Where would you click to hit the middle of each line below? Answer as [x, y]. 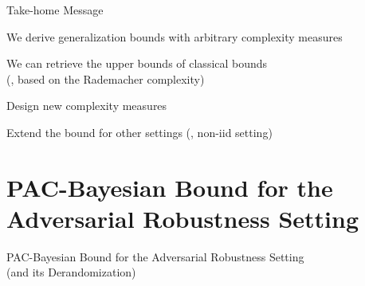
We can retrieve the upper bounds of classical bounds [137, 63]
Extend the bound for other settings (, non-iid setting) [139, 132]
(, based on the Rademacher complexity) [106, 78]
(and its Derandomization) [71, 272]
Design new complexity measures [87, 106]
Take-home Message [55, 10]
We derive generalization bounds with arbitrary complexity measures [175, 36]
